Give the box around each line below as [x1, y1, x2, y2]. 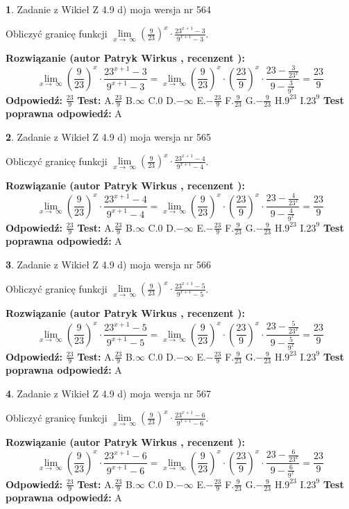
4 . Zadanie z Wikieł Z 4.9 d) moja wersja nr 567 [6, 386, 212, 400]
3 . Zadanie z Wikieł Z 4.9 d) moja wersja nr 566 [6, 257, 212, 271]
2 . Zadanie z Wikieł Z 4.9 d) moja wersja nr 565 [6, 129, 212, 144]
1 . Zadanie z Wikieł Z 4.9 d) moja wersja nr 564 [6, 2, 212, 16]
